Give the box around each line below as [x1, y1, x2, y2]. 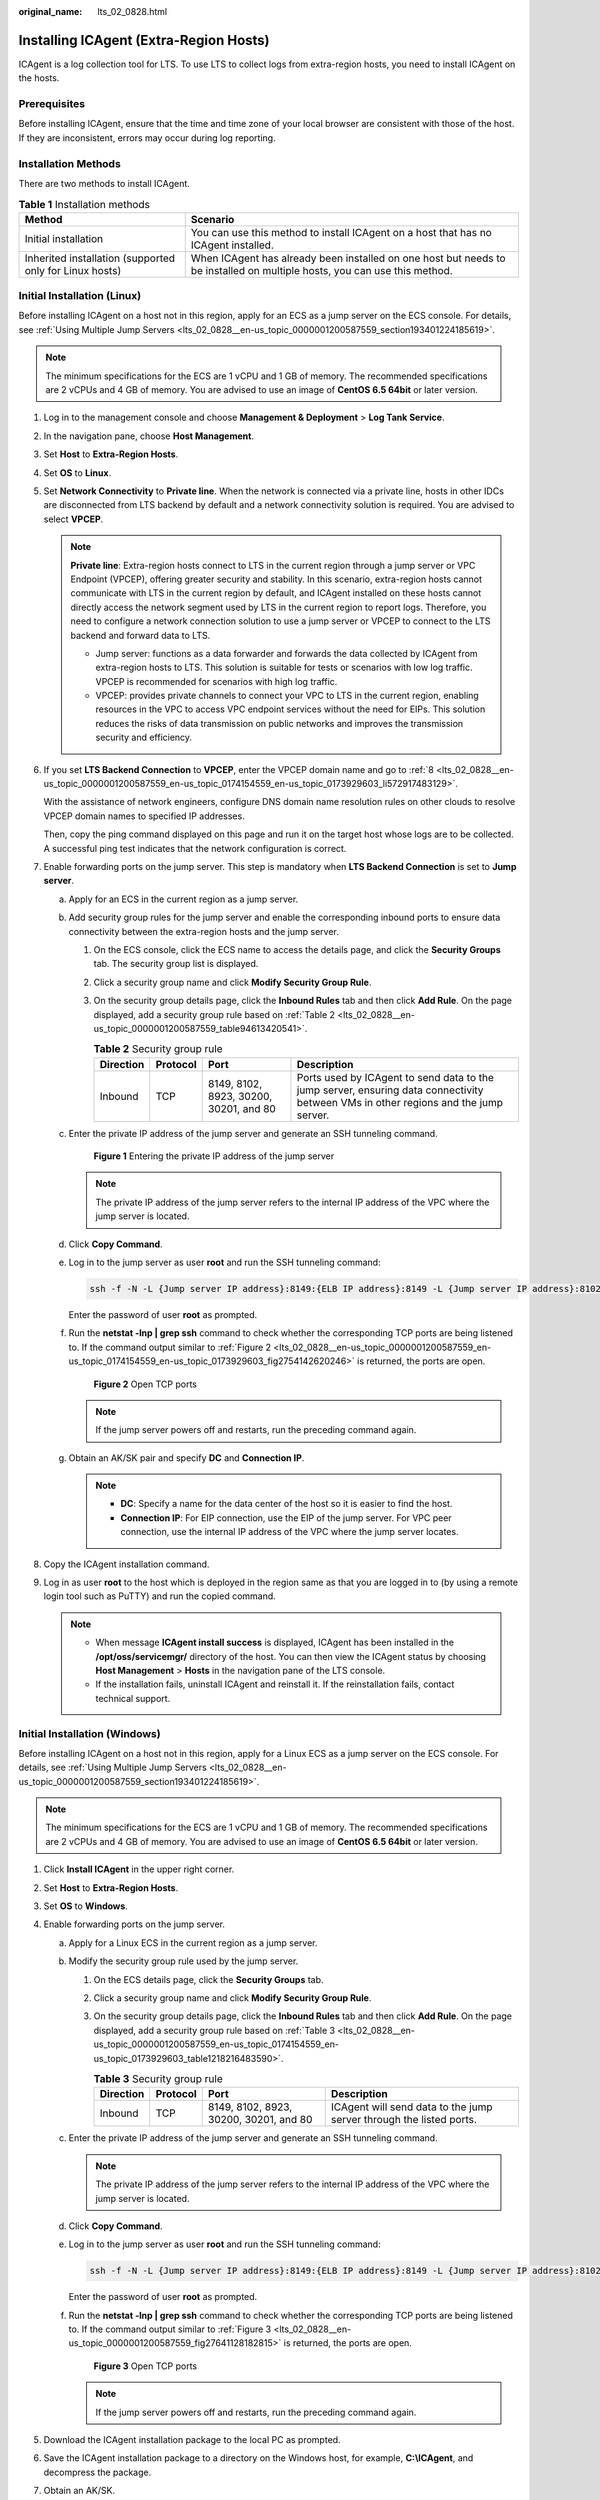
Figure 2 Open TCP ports [93, 1378, 198, 1390]
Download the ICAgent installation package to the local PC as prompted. [43, 2433, 341, 2445]
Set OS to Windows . [43, 1900, 129, 1912]
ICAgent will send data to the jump [330, 2100, 493, 2114]
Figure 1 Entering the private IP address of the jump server [93, 1150, 335, 1162]
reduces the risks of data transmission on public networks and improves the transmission [95, 717, 464, 729]
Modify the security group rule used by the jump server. [68, 1955, 299, 1967]
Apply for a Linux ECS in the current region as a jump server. [68, 1936, 318, 1949]
